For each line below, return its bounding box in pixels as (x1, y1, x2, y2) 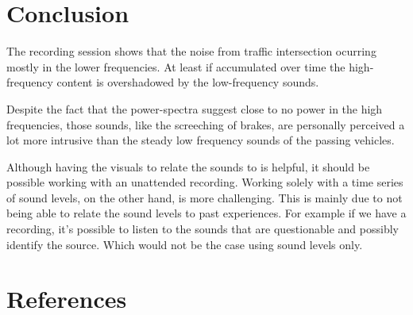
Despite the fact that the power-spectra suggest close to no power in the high (6, 100, 383, 117)
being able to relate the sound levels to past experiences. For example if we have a (6, 205, 407, 221)
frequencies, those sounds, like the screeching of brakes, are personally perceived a (6, 116, 405, 133)
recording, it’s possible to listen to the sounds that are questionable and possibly (6, 221, 399, 237)
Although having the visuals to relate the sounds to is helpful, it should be (6, 158, 370, 175)
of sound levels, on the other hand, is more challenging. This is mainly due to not (6, 189, 403, 206)
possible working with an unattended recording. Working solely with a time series (6, 174, 403, 190)
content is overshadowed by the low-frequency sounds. (56, 74, 319, 90)
